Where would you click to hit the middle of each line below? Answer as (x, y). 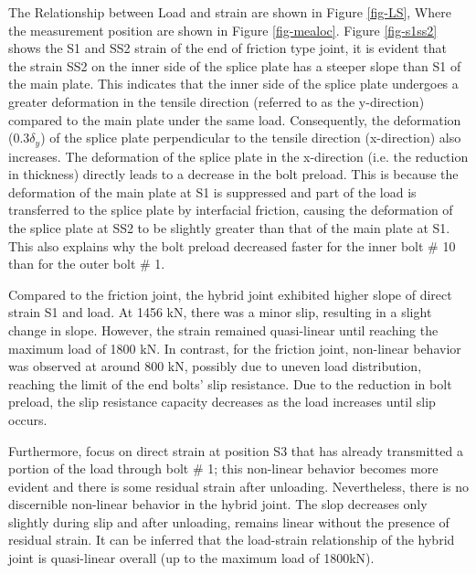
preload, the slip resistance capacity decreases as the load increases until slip (222, 402)
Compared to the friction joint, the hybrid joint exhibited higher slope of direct (230, 294)
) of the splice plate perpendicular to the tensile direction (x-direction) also (251, 138)
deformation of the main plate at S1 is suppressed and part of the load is (212, 191)
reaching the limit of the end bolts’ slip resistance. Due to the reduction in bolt (230, 383)
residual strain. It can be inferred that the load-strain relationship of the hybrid (232, 540)
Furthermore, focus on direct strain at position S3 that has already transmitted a (236, 450)
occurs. (28, 419)
